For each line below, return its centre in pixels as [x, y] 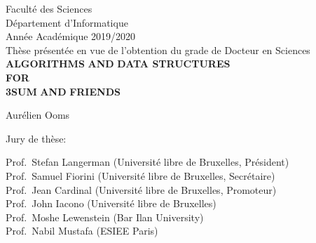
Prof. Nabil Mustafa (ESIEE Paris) [82, 231]
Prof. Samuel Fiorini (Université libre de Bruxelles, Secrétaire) [140, 175]
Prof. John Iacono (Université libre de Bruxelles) [111, 203]
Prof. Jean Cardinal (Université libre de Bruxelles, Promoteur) [141, 189]
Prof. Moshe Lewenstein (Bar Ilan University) [105, 217]
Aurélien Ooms [38, 115]
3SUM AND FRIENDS [63, 91]
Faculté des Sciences [49, 8]
